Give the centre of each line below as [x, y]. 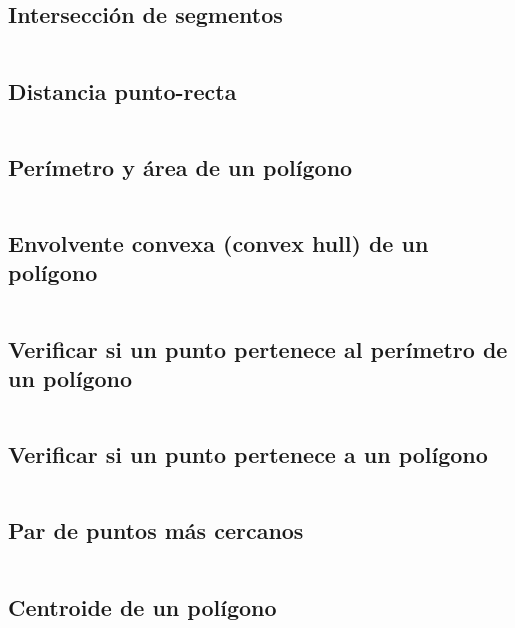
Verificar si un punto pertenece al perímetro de [258, 348]
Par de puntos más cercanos [156, 530]
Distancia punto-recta [122, 90]
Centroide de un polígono [142, 606]
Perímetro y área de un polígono [180, 166]
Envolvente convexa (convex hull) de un [218, 243]
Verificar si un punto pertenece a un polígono [248, 454]
